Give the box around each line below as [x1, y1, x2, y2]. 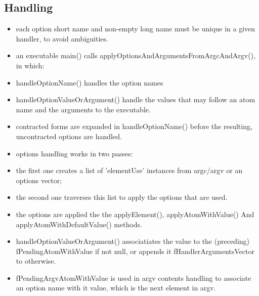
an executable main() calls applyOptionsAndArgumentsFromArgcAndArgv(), [16, 50, 255, 61]
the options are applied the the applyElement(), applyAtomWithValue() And [16, 208, 254, 219]
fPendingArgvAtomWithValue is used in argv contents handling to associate [16, 272, 251, 283]
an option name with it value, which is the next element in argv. [16, 282, 216, 293]
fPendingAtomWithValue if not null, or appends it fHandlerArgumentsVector [16, 245, 254, 256]
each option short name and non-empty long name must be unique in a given [16, 23, 255, 34]
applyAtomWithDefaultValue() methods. [16, 219, 143, 229]
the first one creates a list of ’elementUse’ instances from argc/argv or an [16, 165, 243, 176]
